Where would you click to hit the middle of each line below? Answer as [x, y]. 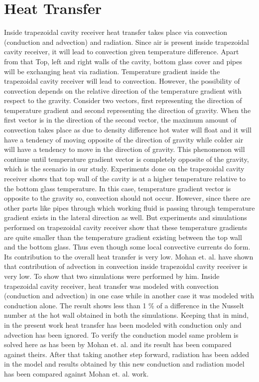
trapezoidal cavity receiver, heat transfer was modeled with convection [111, 286]
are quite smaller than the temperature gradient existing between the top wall [123, 237]
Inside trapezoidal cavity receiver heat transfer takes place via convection [116, 32]
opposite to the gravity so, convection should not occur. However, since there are [127, 198]
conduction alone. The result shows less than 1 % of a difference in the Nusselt [124, 305]
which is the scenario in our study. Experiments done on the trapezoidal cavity [124, 169]
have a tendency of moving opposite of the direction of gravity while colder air [124, 139]
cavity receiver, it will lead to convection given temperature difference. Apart [122, 52]
